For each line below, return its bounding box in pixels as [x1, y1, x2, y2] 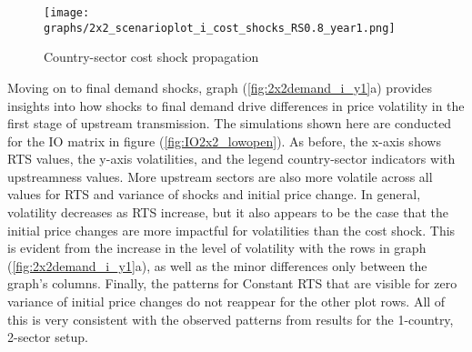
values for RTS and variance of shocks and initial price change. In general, [7, 185, 421, 204]
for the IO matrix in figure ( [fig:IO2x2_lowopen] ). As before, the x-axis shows [7, 131, 441, 150]
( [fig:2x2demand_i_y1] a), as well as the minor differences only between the [7, 256, 427, 275]
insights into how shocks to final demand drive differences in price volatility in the [7, 96, 465, 115]
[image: [44, 6, 90, 19]
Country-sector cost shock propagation [44, 47, 259, 66]
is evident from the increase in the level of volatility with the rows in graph [7, 238, 427, 257]
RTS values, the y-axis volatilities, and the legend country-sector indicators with [7, 149, 456, 168]
